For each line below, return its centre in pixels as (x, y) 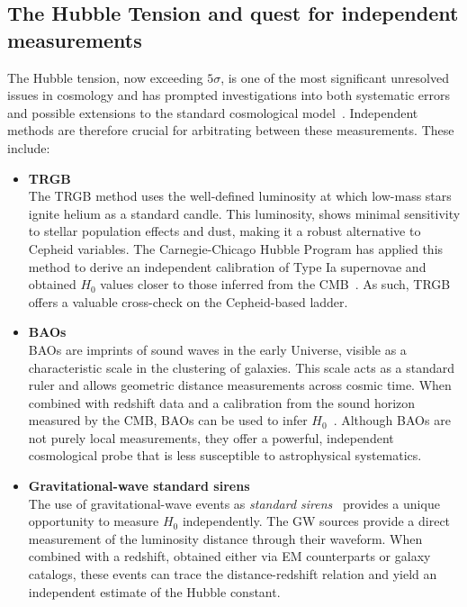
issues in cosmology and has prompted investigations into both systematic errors (229, 95)
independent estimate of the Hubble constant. (154, 591)
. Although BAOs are (392, 420)
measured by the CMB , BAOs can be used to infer (168, 420)
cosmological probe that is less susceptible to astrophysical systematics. (225, 455)
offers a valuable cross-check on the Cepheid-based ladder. (188, 301)
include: (29, 147)
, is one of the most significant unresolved (335, 77)
